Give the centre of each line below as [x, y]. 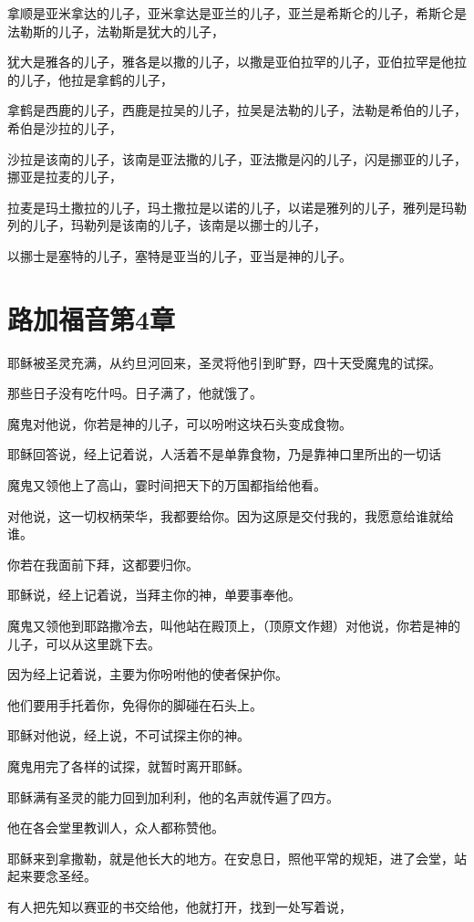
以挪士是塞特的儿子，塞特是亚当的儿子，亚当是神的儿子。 [180, 255]
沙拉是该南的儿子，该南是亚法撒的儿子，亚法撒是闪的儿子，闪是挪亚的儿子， [237, 158]
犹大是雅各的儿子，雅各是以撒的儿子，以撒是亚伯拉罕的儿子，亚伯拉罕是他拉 [237, 62]
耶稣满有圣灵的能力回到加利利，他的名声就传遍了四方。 [173, 796]
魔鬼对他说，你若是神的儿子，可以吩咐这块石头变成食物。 [180, 423]
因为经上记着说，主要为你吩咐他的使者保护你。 [148, 674]
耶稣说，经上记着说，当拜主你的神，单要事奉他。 [154, 595]
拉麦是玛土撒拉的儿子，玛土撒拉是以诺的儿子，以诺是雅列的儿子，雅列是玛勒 [237, 207]
